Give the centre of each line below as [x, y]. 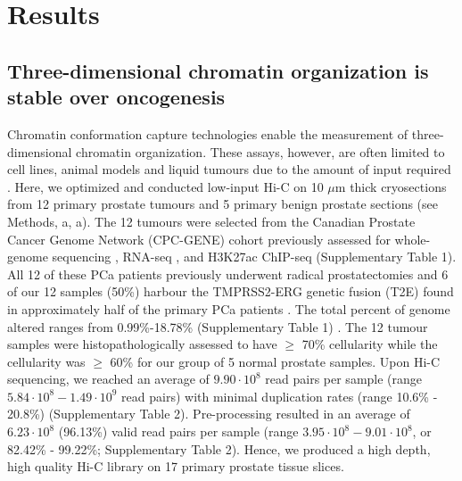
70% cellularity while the [370, 344]
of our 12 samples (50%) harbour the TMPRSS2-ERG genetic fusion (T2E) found [231, 291]
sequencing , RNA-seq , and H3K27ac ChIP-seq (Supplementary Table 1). [254, 257]
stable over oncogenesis [116, 97]
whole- [412, 239]
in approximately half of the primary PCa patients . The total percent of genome [229, 308]
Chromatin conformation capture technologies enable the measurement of [208, 133]
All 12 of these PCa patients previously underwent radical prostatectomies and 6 [228, 274]
